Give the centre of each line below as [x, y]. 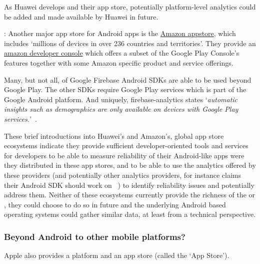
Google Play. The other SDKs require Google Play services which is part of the [125, 89]
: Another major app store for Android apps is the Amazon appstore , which [120, 33]
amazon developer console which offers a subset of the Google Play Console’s [122, 53]
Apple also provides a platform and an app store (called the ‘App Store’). [117, 255]
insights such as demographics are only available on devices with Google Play [121, 109]
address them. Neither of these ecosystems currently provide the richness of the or [130, 195]
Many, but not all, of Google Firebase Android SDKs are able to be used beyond [128, 79]
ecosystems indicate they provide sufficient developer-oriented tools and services [126, 146]
